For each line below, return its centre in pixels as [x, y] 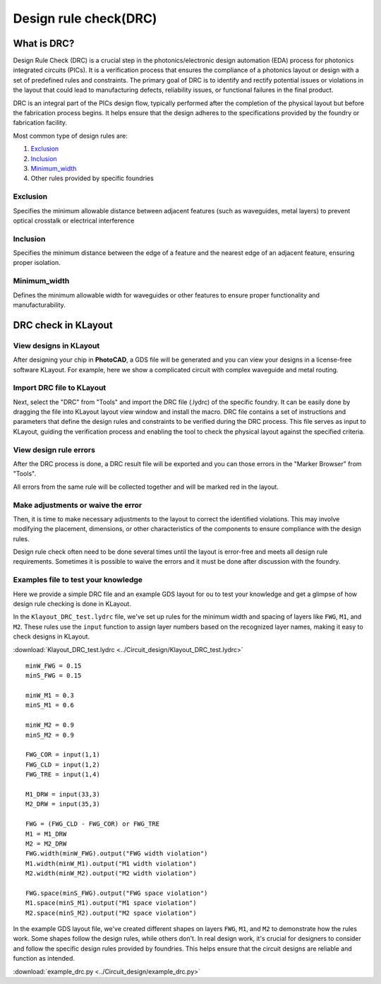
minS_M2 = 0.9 [50, 735]
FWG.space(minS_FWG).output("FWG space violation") [117, 893]
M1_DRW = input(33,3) [63, 794]
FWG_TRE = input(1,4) [63, 775]
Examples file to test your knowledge [78, 580]
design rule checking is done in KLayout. [72, 603]
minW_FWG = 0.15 [54, 665]
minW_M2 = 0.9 [50, 725]
